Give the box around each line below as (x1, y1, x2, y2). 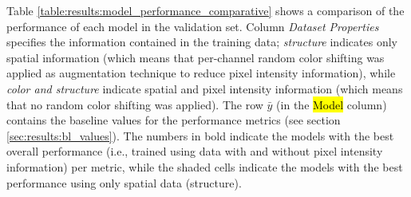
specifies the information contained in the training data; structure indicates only (6, 33, 397, 50)
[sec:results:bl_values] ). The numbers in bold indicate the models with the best (6, 127, 394, 144)
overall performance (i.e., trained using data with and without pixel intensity (6, 143, 383, 160)
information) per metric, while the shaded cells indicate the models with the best (6, 158, 403, 175)
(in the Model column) (276, 96, 387, 112)
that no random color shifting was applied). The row (6, 96, 263, 112)
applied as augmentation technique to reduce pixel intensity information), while (6, 65, 396, 81)
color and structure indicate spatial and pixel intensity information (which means (6, 80, 403, 97)
